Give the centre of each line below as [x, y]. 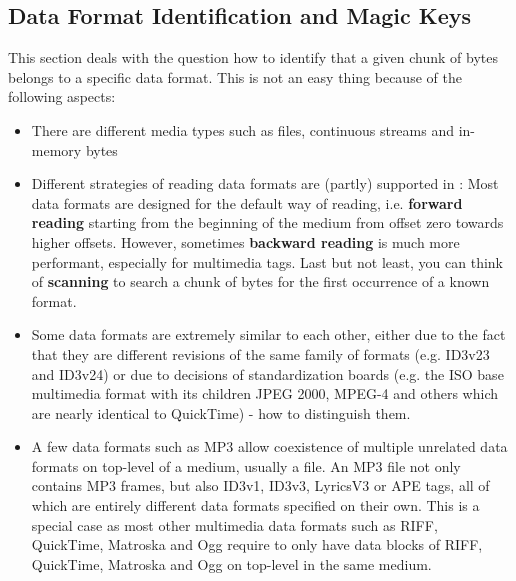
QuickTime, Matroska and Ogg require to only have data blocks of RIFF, [257, 544]
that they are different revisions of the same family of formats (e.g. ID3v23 [260, 353]
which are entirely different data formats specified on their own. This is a [255, 505]
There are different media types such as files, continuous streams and [242, 129]
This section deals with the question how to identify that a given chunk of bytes [253, 57]
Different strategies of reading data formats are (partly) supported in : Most [265, 183]
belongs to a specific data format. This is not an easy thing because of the [235, 76]
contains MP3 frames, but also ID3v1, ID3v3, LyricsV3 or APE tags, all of [260, 485]
